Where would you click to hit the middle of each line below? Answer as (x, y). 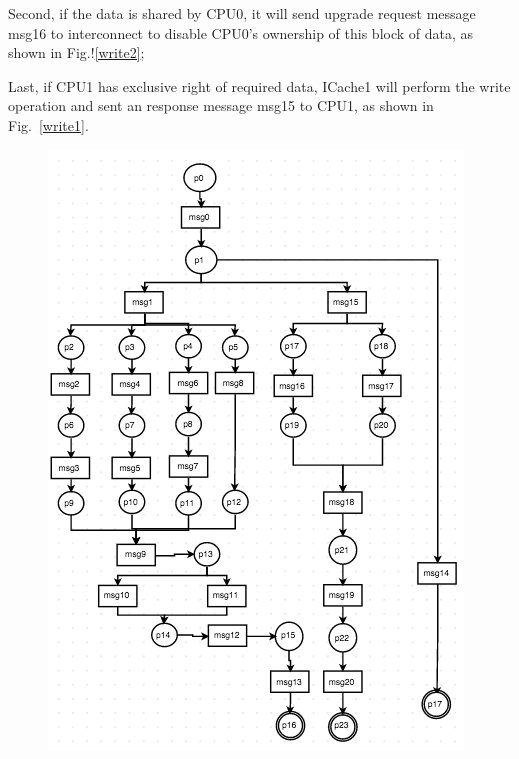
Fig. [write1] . (48, 124)
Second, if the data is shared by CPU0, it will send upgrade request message (242, 13)
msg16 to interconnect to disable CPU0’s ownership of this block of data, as (241, 32)
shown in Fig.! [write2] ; (76, 52)
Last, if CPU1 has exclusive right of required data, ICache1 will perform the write (259, 85)
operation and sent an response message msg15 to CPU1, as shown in (221, 105)
